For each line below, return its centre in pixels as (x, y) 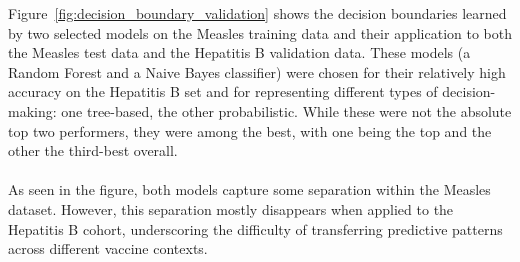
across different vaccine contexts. (108, 248)
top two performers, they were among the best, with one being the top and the (250, 130)
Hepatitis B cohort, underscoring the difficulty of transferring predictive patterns (255, 228)
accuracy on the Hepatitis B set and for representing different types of (223, 91)
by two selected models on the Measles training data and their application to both (260, 32)
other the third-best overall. (93, 150)
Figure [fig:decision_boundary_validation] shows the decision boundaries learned (257, 13)
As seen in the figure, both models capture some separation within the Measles (249, 189)
